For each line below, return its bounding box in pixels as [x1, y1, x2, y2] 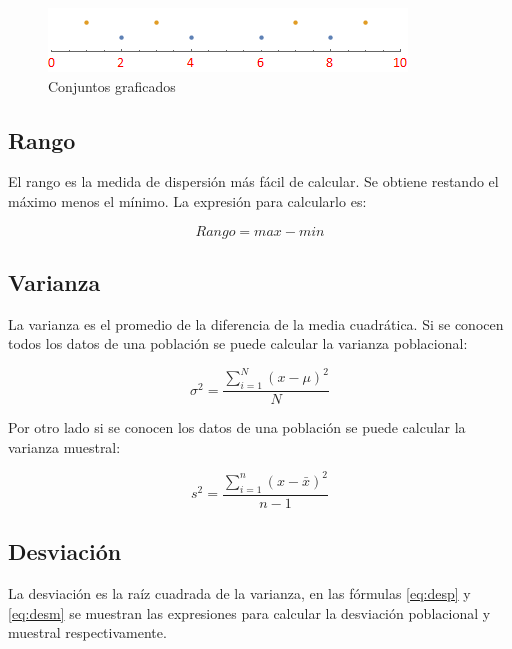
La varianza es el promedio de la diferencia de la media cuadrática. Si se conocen [8, 313, 504, 334]
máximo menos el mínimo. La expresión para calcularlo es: [8, 190, 367, 211]
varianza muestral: [8, 436, 121, 457]
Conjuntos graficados [48, 75, 176, 96]
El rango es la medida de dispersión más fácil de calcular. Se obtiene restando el [8, 171, 499, 192]
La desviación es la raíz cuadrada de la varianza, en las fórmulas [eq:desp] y [8, 583, 471, 604]
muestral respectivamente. [8, 622, 167, 643]
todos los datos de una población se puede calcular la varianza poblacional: [8, 333, 468, 354]
